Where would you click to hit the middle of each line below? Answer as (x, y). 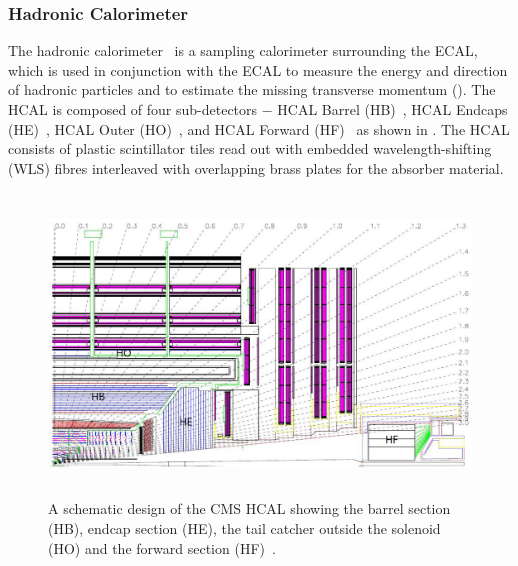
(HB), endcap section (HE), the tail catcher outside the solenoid (244, 527)
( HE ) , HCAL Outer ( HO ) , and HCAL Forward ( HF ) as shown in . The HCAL (259, 128)
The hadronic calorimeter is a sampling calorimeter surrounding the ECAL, (243, 50)
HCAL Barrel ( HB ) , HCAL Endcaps (392, 109)
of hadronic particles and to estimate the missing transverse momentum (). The (252, 89)
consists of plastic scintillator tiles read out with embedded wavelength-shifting (250, 148)
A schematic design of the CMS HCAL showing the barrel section (249, 508)
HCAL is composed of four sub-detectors (133, 109)
